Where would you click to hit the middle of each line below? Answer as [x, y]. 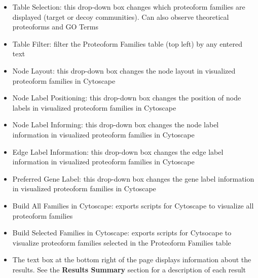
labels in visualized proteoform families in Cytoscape [94, 107]
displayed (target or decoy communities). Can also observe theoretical [121, 16]
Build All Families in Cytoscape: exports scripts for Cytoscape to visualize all [133, 205]
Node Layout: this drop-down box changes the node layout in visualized [124, 70]
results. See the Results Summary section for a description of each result [129, 269]
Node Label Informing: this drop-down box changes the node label [116, 125]
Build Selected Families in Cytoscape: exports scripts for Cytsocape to [122, 233]
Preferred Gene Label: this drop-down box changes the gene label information [133, 178]
